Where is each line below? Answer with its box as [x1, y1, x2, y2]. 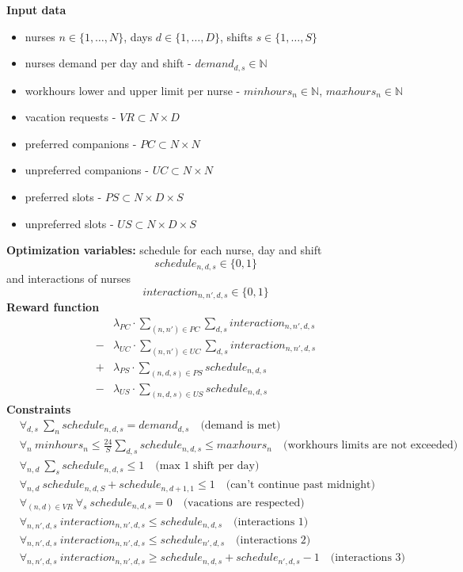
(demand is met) [200, 420, 281, 432]
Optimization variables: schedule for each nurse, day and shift [6, 242, 322, 258]
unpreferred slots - [25, 215, 114, 231]
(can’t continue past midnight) [226, 479, 375, 491]
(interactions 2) [236, 534, 311, 546]
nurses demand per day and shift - [25, 55, 192, 71]
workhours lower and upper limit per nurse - [25, 82, 241, 98]
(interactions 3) [330, 552, 406, 564]
